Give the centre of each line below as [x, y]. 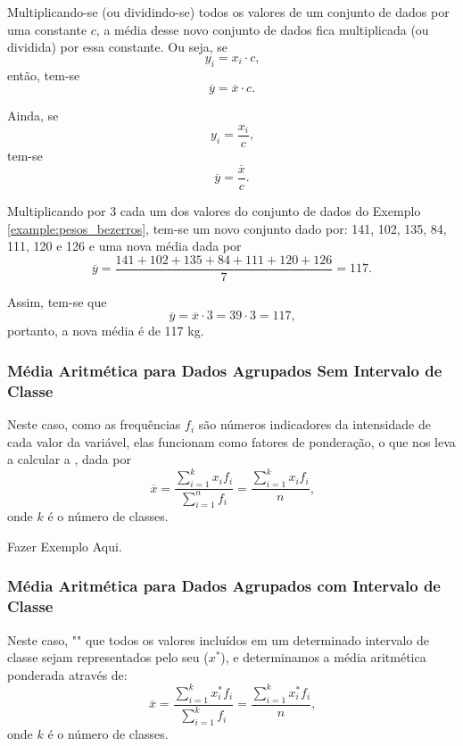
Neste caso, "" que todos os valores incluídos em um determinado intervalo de [218, 639]
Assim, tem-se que [57, 301]
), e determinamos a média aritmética [323, 657]
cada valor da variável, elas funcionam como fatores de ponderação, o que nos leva [231, 441]
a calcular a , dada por [69, 459]
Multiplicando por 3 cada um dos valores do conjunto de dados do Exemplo [214, 210]
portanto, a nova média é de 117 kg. [106, 331]
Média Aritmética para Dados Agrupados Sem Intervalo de [225, 370]
